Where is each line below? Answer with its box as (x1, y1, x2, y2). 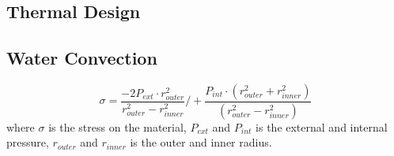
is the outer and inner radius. (130, 134, 272, 150)
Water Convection (6, 46, 157, 70)
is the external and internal (256, 118, 388, 135)
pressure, (6, 134, 49, 150)
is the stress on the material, (48, 118, 187, 135)
